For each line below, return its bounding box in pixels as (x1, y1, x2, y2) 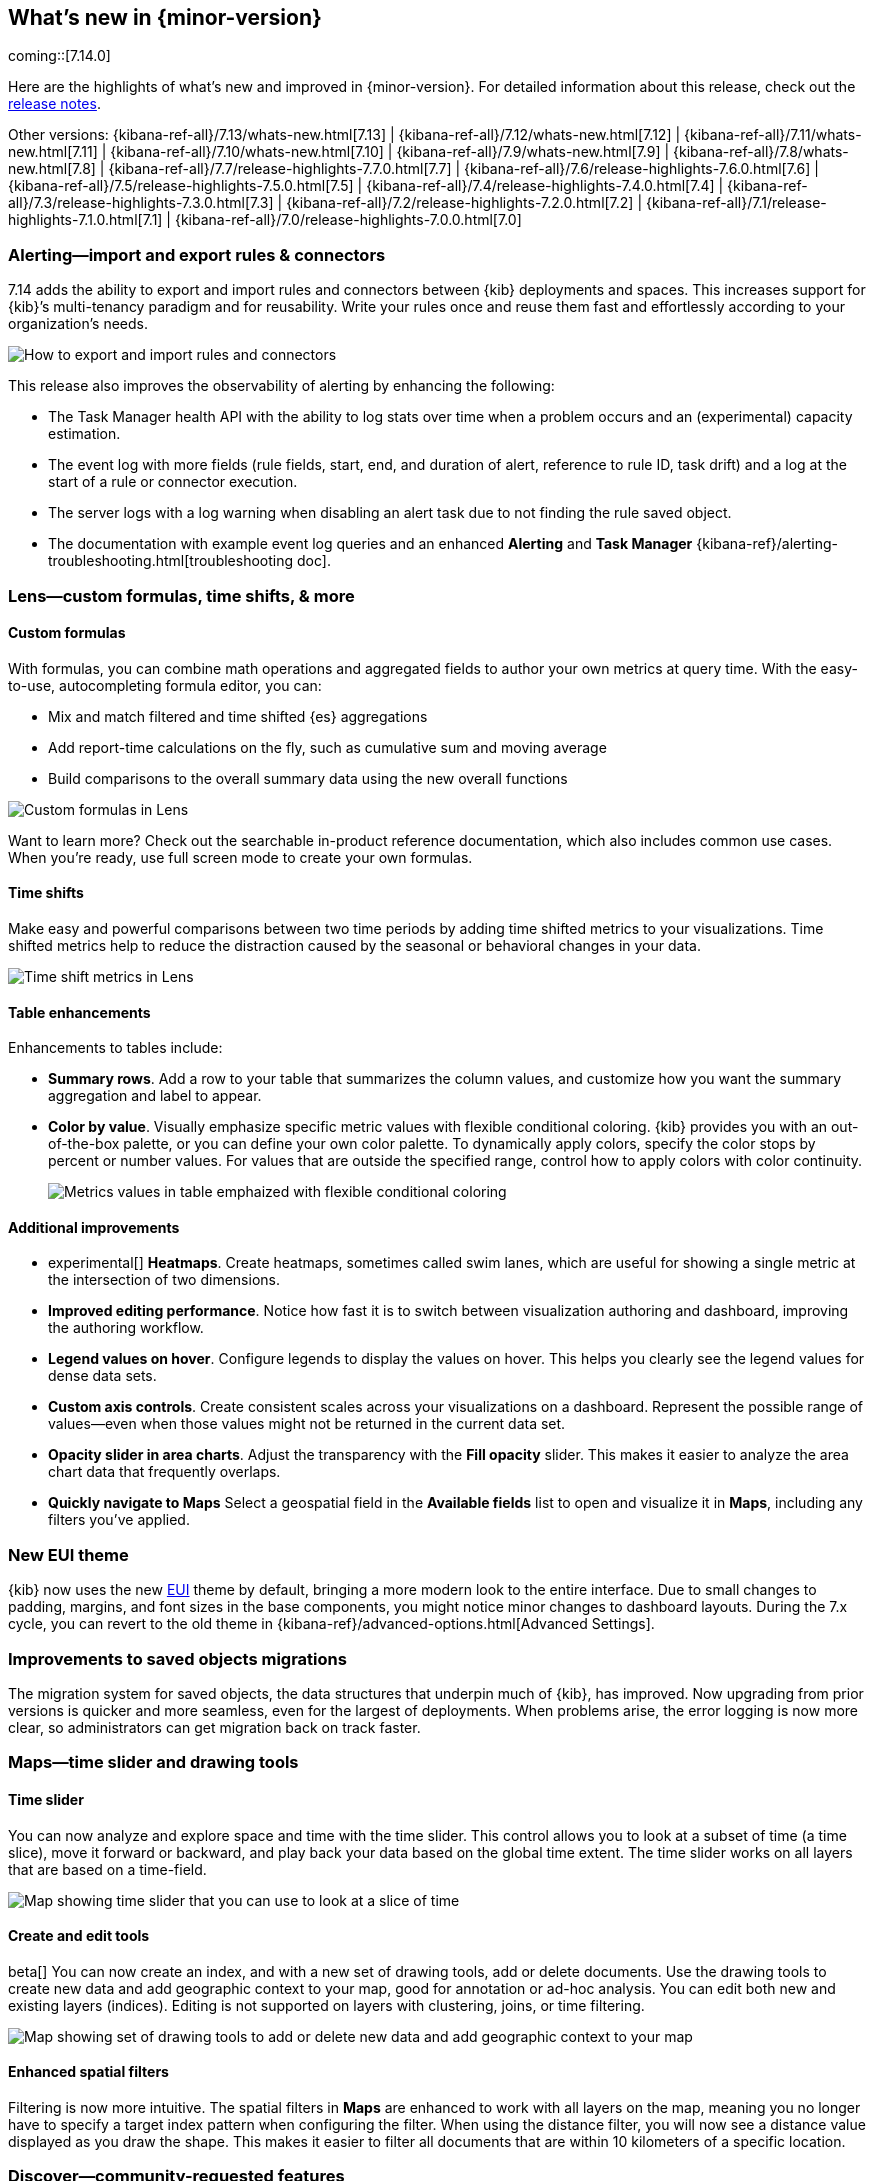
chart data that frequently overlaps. (48, 1463, 281, 1481)
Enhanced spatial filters (8, 2063, 169, 2081)
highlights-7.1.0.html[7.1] (8, 211, 163, 229)
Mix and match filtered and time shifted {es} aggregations (48, 707, 428, 725)
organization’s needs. (8, 315, 148, 333)
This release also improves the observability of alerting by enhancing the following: (8, 377, 555, 395)
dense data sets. (48, 1367, 157, 1385)
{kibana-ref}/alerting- (696, 535, 838, 553)
